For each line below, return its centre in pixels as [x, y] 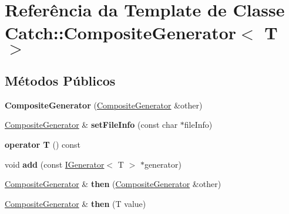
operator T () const [43, 144]
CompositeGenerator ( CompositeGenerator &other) [104, 105]
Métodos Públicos [60, 80]
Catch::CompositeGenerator [121, 33]
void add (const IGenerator [55, 164]
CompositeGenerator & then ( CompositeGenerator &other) [113, 184]
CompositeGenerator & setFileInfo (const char [91, 125]
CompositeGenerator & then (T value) [75, 203]
